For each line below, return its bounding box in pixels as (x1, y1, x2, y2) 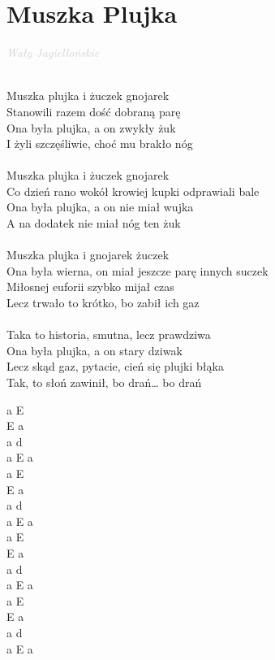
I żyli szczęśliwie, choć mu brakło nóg (6, 135, 193, 152)
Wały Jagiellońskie (6, 44, 100, 61)
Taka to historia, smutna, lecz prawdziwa (6, 326, 211, 343)
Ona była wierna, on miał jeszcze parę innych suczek (6, 262, 269, 279)
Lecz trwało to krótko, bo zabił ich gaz (6, 294, 200, 311)
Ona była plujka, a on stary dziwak (6, 341, 183, 358)
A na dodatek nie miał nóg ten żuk (6, 215, 181, 232)
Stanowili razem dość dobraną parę (6, 102, 181, 119)
